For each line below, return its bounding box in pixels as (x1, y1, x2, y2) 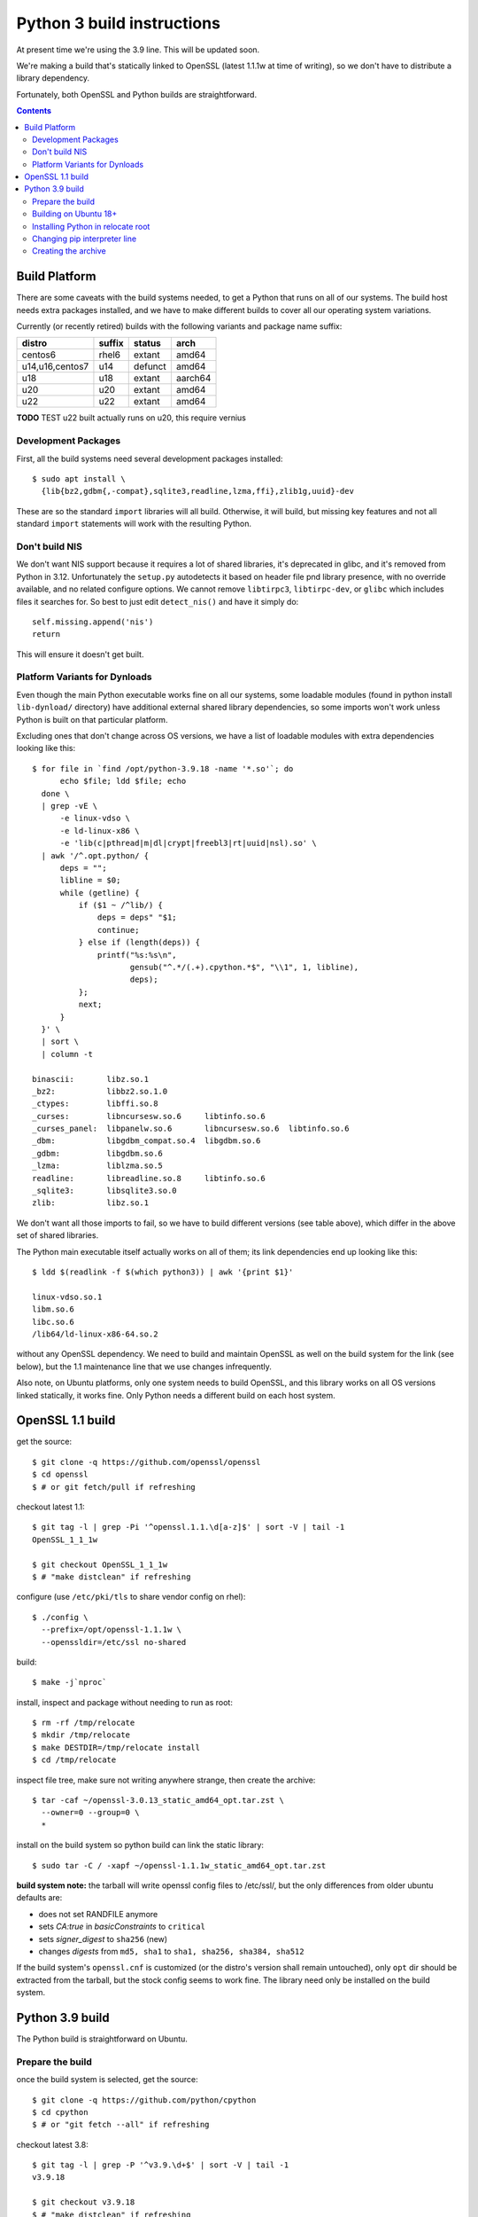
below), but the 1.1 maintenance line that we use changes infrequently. (16, 1361, 272, 1372)
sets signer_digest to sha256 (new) (38, 1933, 168, 1944)
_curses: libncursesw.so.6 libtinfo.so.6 (32, 1111, 266, 1121)
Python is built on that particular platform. (16, 714, 168, 725)
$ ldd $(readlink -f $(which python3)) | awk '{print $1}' (32, 1267, 294, 1277)
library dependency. (16, 73, 90, 83)
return (32, 630, 61, 639)
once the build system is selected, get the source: (16, 2074, 198, 2085)
